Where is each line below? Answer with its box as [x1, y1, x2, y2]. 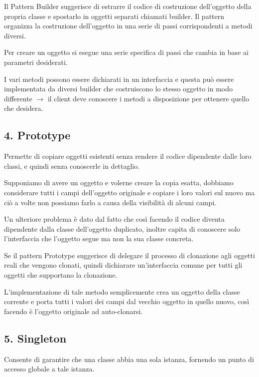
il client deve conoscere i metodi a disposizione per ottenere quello [47, 93, 250, 103]
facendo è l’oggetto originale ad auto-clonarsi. [4, 306, 143, 316]
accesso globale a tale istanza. [4, 364, 95, 374]
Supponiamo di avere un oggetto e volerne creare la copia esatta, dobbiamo [4, 177, 234, 188]
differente [4, 93, 32, 103]
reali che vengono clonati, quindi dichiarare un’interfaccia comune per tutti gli [4, 260, 243, 270]
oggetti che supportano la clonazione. [4, 270, 118, 280]
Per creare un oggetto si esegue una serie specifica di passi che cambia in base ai [4, 47, 249, 57]
